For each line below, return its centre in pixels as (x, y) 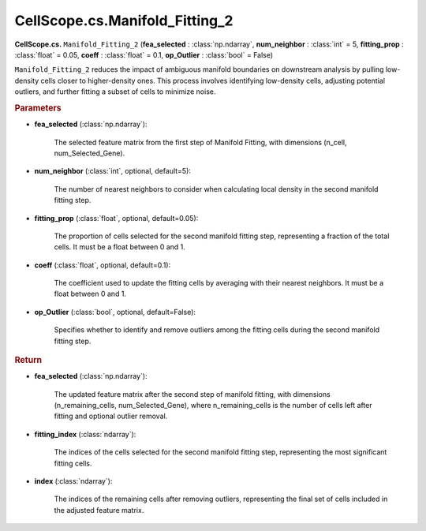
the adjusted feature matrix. (99, 510)
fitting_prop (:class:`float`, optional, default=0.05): (116, 218)
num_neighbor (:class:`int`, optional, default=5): (112, 171)
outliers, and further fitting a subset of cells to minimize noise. (115, 92)
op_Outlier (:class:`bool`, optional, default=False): (115, 312)
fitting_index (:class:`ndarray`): (85, 434)
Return (28, 361)
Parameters (38, 108)
